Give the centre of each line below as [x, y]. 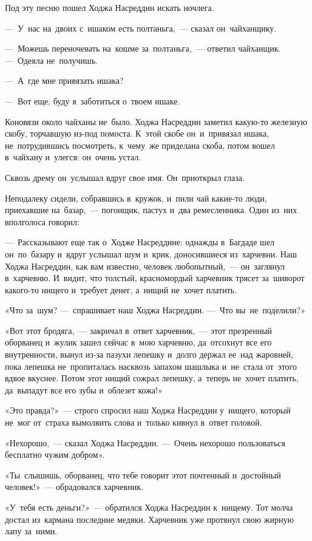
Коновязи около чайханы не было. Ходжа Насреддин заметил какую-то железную [156, 121]
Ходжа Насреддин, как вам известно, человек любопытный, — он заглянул [145, 266]
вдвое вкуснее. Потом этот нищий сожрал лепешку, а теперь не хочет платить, [152, 378]
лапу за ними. [31, 531]
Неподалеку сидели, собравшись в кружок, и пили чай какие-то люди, [136, 198]
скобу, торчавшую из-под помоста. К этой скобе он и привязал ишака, [137, 133]
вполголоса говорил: [42, 221]
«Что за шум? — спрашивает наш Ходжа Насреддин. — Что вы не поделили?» [155, 310]
